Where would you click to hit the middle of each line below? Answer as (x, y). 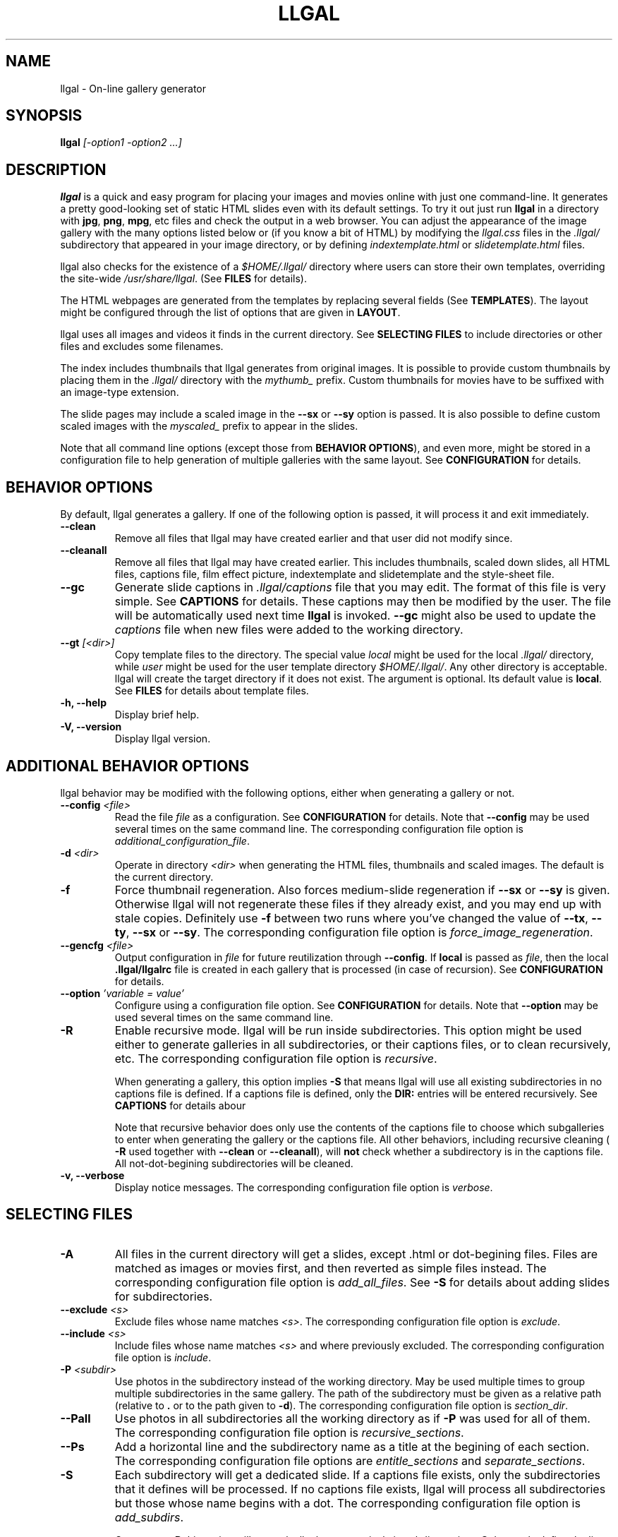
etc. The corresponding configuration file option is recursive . (276, 1058)
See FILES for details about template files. (212, 691)
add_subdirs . (149, 1517)
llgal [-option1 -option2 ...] (121, 143)
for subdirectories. (164, 1296)
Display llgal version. (163, 739)
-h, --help (83, 703)
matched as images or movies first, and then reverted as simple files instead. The (331, 1268)
